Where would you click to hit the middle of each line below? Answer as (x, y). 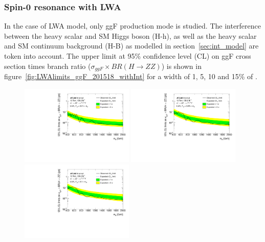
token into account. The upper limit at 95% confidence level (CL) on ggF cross (128, 56)
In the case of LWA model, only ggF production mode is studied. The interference (133, 26)
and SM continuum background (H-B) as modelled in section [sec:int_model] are (131, 46)
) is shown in (181, 66)
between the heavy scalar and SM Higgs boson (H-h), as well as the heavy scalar (130, 35)
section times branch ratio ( (48, 66)
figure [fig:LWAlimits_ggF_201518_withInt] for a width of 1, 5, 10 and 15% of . (131, 76)
